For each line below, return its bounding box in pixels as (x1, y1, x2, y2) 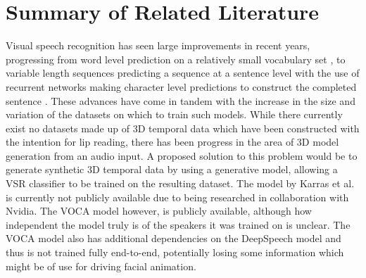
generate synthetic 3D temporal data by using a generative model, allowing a (6, 162, 338, 177)
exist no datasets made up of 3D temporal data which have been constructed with (6, 120, 360, 135)
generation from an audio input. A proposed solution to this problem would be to (6, 148, 358, 163)
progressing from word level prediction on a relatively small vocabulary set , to (6, 51, 346, 66)
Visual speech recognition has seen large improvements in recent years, (6, 38, 310, 53)
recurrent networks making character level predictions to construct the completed (6, 79, 357, 94)
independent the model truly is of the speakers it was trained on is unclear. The (6, 217, 351, 232)
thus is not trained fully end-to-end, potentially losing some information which (6, 245, 344, 260)
